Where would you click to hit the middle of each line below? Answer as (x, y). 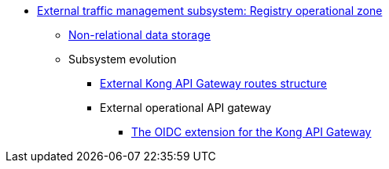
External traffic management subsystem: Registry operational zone (210, 11)
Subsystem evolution (123, 59)
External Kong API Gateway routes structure (214, 83)
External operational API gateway (186, 108)
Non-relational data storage (139, 35)
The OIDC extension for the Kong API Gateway (251, 132)
